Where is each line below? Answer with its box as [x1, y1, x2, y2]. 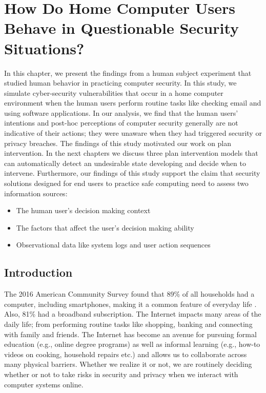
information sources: [4, 188, 68, 198]
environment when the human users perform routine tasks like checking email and [4, 97, 261, 108]
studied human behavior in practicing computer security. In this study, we [4, 77, 237, 88]
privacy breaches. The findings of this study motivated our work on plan [4, 137, 232, 148]
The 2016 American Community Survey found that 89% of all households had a [4, 288, 255, 299]
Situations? [4, 37, 85, 58]
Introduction [4, 264, 73, 280]
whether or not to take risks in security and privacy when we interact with [4, 368, 238, 379]
